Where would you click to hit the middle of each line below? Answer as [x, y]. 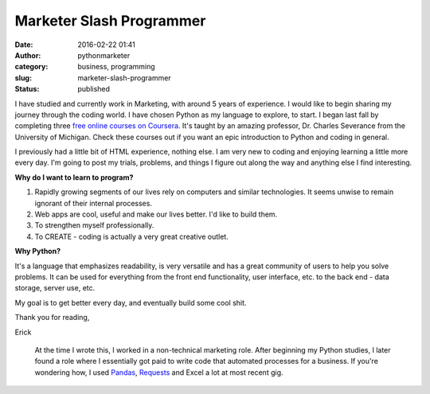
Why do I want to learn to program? [74, 177]
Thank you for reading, [52, 318]
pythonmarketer [104, 55]
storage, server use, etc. [55, 288]
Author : [28, 55]
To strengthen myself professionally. [94, 225]
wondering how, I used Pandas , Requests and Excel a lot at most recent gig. [159, 372]
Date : [24, 45]
